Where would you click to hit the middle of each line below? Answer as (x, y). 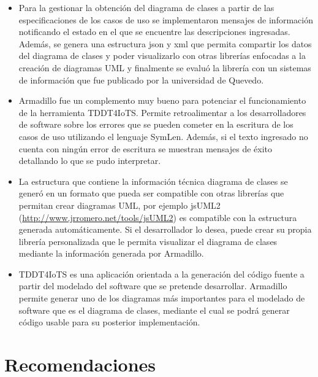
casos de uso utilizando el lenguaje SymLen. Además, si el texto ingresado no (163, 136)
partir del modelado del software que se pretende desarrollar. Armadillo (153, 286)
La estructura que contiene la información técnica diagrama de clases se (153, 181)
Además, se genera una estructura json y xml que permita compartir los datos (165, 43)
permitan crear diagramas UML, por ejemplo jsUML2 (119, 205)
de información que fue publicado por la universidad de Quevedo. (141, 80)
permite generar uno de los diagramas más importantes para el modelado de (162, 298)
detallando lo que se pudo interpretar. (90, 161)
